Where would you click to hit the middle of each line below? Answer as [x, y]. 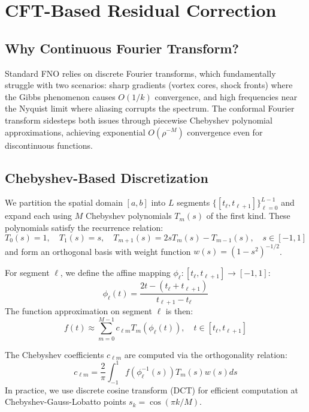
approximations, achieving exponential [75, 132]
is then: [179, 310]
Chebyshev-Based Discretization [107, 177]
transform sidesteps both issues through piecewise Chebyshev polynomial [139, 120]
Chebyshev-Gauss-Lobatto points [66, 402]
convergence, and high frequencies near [226, 96]
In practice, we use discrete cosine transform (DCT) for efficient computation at [152, 390]
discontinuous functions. [49, 145]
